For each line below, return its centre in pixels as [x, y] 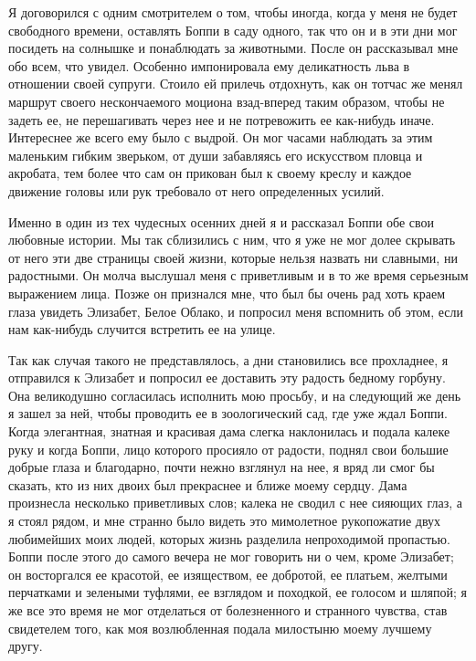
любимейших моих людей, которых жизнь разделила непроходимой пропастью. [229, 538]
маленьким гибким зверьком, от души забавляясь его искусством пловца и [216, 155]
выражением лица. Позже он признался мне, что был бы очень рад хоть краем [227, 293]
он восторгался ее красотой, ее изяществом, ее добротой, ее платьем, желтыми [228, 574]
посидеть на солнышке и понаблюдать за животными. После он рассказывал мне [233, 48]
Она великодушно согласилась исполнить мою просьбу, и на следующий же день [235, 395]
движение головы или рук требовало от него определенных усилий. [196, 190]
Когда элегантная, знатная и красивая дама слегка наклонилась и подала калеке [229, 431]
